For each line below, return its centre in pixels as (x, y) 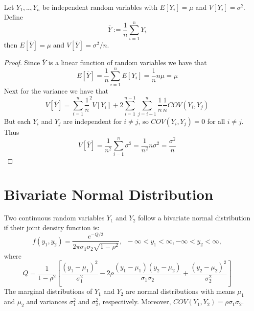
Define (13, 16)
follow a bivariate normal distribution (194, 218)
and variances (47, 301)
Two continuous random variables (54, 218)
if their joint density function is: (52, 227)
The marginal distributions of (48, 291)
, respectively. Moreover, (135, 301)
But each (17, 121)
